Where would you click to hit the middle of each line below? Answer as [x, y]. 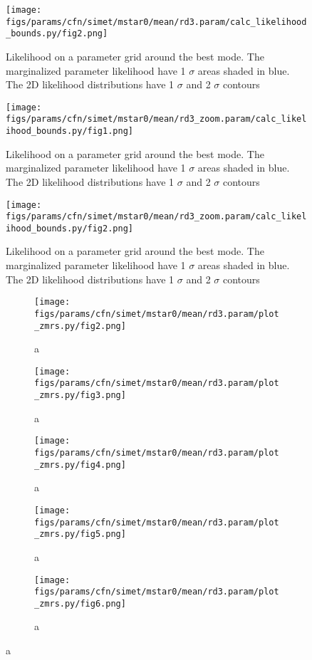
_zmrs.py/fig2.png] [80, 326]
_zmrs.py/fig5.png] [80, 534]
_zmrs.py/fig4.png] [80, 465]
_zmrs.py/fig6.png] [80, 603]
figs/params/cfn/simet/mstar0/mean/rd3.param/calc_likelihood [156, 22]
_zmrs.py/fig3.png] [80, 396]
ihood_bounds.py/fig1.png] [69, 131]
